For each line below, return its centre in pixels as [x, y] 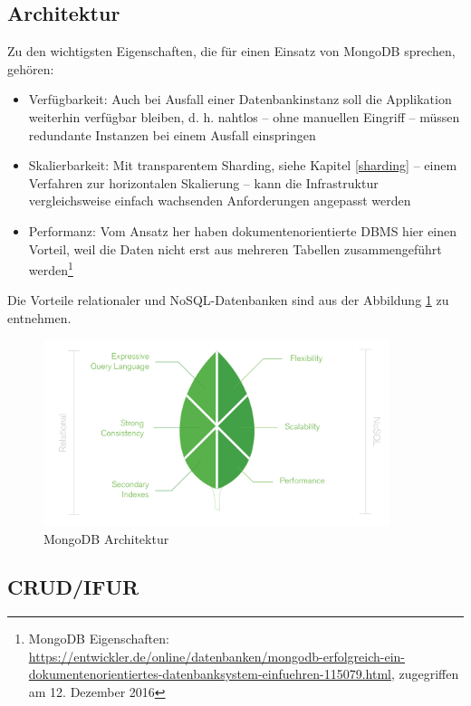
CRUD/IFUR [73, 587]
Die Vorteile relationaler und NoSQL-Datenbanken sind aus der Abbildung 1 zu [228, 300]
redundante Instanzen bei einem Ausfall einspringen [172, 134]
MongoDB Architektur [106, 538]
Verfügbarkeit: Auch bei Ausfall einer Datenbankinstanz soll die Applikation [240, 99]
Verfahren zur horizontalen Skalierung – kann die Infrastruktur [203, 182]
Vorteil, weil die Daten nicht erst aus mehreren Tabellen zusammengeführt [235, 248]
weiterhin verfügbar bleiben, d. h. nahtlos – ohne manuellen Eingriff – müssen [244, 116]
